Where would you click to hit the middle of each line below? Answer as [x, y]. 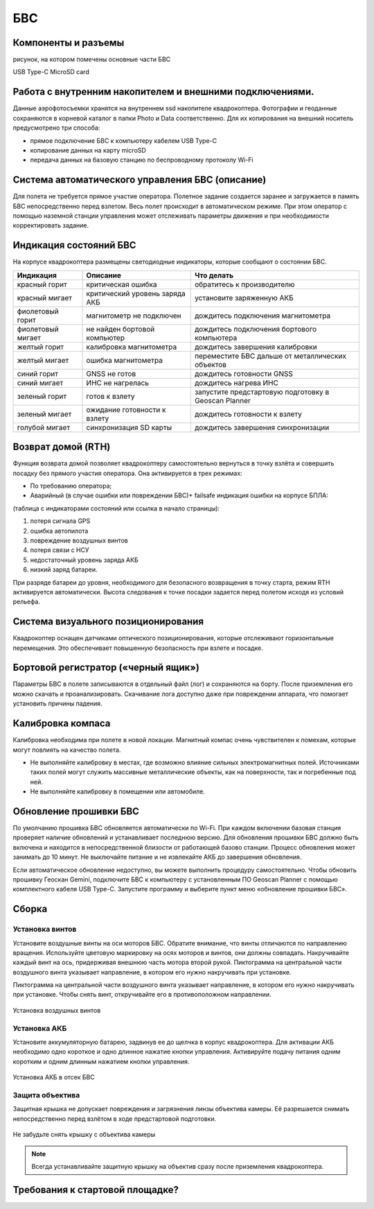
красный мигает [45, 298]
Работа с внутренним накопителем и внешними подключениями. [163, 92]
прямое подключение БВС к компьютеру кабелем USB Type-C [124, 140]
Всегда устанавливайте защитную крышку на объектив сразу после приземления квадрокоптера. [178, 1166]
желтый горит [41, 347]
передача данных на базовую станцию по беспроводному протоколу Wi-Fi [142, 160]
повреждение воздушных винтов [79, 540]
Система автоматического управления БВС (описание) [140, 180]
